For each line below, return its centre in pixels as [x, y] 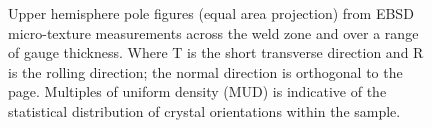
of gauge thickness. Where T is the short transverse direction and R [216, 52]
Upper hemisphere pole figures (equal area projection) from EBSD [211, 13]
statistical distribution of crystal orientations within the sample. [204, 110]
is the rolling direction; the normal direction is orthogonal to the [205, 71]
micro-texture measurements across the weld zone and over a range [213, 32]
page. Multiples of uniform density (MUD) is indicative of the [197, 91]
